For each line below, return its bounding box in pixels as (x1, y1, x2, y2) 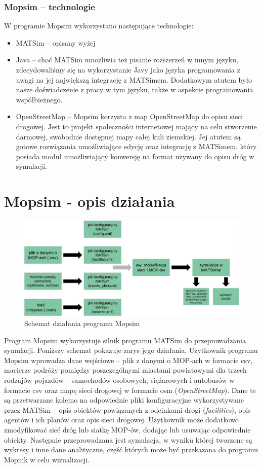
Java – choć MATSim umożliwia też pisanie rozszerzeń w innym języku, (16, 54, 238, 65)
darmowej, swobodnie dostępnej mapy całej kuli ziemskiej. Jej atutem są (16, 131, 241, 141)
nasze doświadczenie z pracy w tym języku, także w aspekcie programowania (16, 84, 253, 95)
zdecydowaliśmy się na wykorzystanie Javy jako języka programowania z (16, 64, 240, 75)
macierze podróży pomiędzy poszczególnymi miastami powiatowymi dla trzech (4, 365, 247, 375)
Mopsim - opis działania (4, 191, 175, 211)
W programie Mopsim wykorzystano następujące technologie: (4, 20, 194, 31)
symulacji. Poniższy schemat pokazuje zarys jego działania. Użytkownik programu (4, 345, 258, 355)
